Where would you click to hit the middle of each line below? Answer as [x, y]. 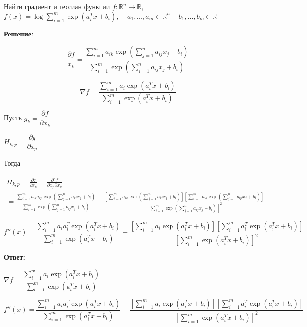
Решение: [19, 33]
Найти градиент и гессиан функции [57, 7]
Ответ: [15, 257]
